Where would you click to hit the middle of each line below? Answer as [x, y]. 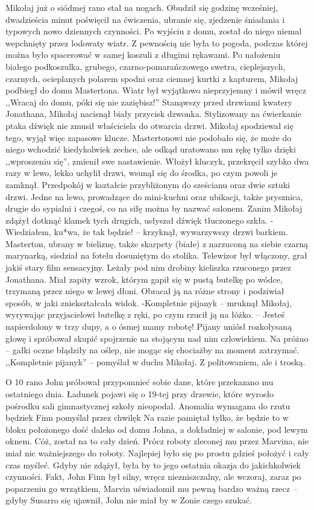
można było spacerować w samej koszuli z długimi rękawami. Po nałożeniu [143, 55]
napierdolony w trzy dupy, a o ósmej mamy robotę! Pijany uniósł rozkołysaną [149, 326]
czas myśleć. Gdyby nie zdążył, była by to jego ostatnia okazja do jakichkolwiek [153, 464]
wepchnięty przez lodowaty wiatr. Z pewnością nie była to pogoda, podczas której [157, 42]
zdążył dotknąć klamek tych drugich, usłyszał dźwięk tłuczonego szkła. [137, 220]
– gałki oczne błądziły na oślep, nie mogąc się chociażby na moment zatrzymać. [152, 350]
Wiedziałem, [28, 232]
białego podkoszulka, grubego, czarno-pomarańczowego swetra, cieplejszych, [146, 66]
